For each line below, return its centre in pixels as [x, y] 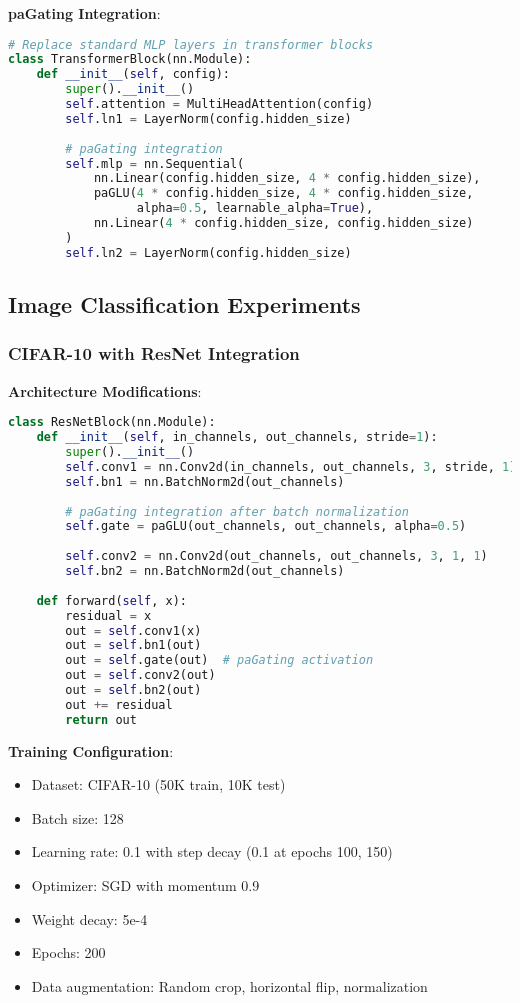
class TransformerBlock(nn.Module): [130, 59]
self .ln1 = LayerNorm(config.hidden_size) [208, 118]
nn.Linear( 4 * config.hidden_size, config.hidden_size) [283, 223]
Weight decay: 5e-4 [89, 918]
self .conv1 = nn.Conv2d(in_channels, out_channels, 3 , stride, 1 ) [291, 466]
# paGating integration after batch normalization [237, 511]
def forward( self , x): [111, 600]
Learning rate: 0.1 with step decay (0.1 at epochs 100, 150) [212, 851]
